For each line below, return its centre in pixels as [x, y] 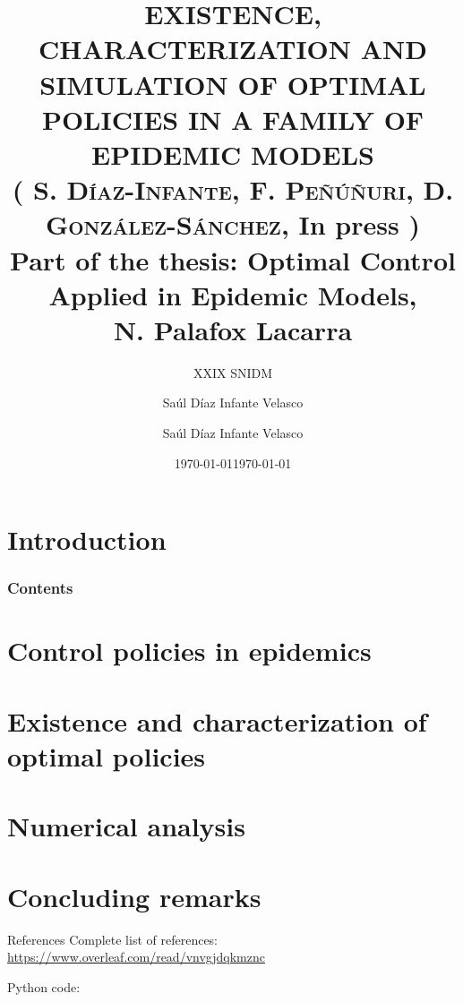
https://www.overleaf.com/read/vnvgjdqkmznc [136, 957]
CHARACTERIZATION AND [233, 49]
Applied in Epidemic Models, [233, 294]
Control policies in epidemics [189, 651]
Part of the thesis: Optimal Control [233, 259]
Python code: [44, 986]
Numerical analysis [126, 826]
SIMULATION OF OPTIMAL [233, 84]
